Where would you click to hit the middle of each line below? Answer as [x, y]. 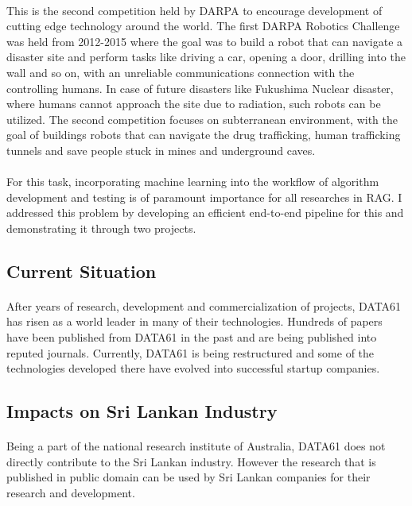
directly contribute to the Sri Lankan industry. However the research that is [191, 461]
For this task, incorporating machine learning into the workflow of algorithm [193, 182]
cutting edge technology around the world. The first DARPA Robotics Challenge [203, 26]
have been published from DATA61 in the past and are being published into [192, 337]
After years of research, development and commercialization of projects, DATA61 [204, 305]
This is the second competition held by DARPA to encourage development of [194, 10]
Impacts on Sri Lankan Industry [142, 411]
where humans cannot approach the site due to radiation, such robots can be [194, 104]
